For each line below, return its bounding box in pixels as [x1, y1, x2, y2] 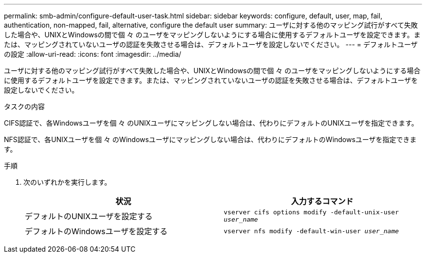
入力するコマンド [291, 196, 354, 206]
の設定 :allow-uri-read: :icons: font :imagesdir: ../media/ [4, 50, 181, 58]
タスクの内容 [4, 102, 45, 111]
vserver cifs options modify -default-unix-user [224, 209, 399, 216]
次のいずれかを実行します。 [23, 178, 111, 186]
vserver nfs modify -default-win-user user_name [224, 227, 399, 235]
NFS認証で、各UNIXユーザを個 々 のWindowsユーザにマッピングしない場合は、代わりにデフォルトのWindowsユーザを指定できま [4, 135, 417, 144]
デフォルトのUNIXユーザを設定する [25, 211, 153, 221]
